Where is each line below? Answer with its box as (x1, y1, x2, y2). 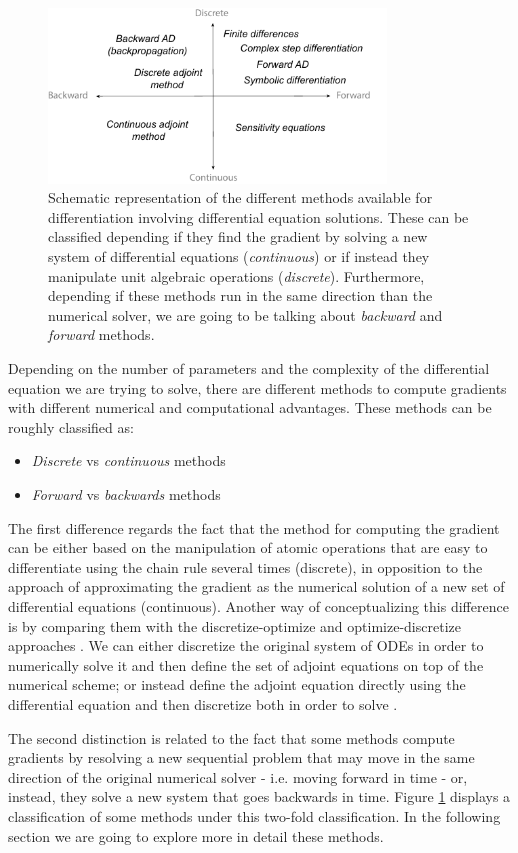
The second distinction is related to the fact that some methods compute (8, 727, 455, 748)
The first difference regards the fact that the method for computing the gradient (8, 517, 500, 538)
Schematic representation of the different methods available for (48, 187, 433, 208)
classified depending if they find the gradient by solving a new (48, 226, 428, 247)
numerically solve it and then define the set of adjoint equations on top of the (8, 654, 484, 675)
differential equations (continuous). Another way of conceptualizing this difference (8, 595, 509, 616)
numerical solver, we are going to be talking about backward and (48, 304, 443, 325)
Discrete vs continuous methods (31, 450, 226, 471)
